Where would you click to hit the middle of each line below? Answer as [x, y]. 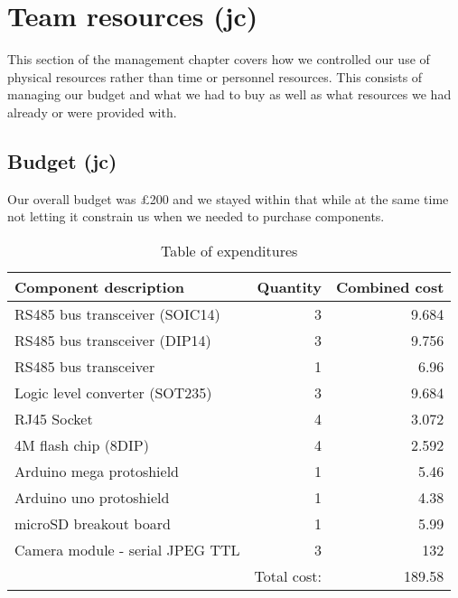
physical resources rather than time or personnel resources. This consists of [215, 76]
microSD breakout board [93, 523]
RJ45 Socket [54, 418]
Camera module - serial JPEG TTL [127, 549]
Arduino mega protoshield [97, 471]
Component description [100, 286]
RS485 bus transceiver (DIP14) [113, 340]
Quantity [289, 286]
